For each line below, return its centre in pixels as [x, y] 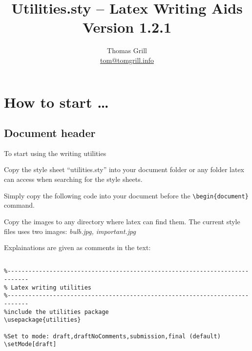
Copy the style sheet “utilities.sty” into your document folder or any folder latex [124, 169]
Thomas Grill [127, 50]
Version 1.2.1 [127, 27]
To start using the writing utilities [55, 153]
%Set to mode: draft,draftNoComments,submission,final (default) [112, 336]
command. [19, 205]
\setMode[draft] [30, 344]
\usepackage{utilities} [42, 320]
